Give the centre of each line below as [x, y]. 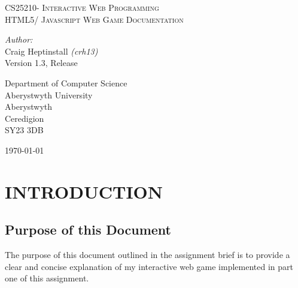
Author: [19, 39]
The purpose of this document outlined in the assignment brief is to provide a [148, 255]
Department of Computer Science [66, 82]
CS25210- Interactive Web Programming [82, 7]
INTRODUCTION [84, 191]
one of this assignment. [47, 278]
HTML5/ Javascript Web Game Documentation [94, 19]
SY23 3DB [24, 130]
